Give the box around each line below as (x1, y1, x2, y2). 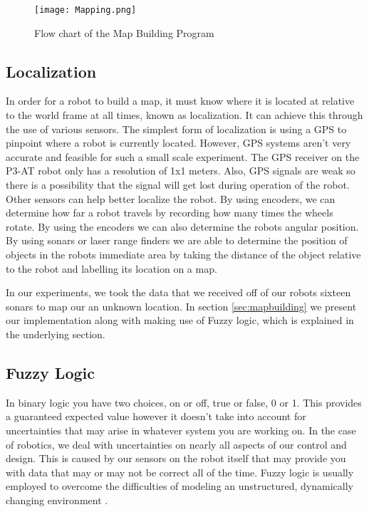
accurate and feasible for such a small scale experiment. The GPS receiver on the (6, 149, 360, 164)
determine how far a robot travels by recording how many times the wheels (6, 205, 333, 220)
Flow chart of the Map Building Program (34, 25, 214, 40)
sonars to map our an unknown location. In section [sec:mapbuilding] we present (6, 298, 357, 313)
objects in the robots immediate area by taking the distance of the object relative (6, 246, 361, 261)
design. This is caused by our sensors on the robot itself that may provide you (6, 451, 346, 466)
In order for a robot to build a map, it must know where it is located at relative (6, 93, 355, 108)
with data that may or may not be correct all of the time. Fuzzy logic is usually (6, 464, 354, 479)
